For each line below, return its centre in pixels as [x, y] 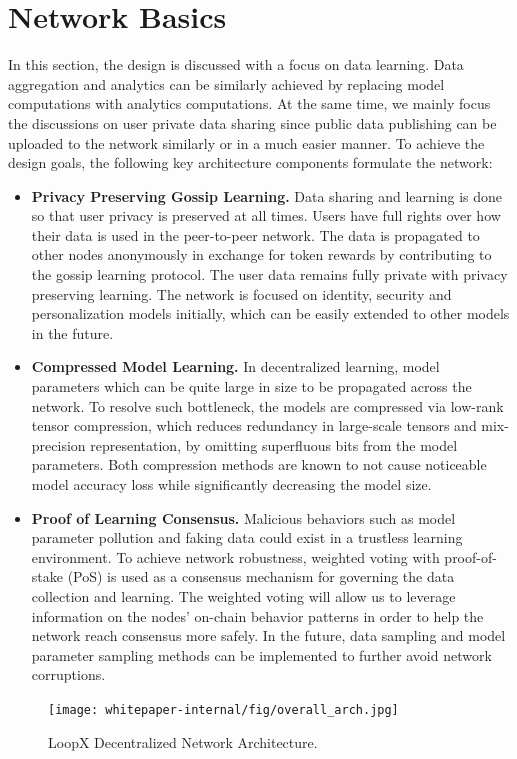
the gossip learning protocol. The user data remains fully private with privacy [269, 274]
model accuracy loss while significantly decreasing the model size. [231, 484]
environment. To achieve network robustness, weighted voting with [235, 556]
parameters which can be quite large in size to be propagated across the [251, 386]
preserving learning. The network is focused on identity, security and [241, 293]
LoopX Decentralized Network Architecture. [183, 741]
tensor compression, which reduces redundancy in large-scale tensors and [254, 425]
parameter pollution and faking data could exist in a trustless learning [247, 537]
